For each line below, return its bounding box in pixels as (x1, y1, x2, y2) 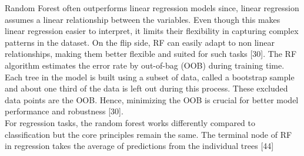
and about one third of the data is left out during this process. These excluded (5, 82, 288, 94)
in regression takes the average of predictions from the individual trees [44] (5, 140, 274, 152)
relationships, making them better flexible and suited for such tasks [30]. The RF (5, 48, 297, 60)
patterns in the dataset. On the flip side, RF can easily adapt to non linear (5, 36, 275, 48)
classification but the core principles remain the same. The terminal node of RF (5, 128, 292, 140)
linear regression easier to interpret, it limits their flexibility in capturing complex (5, 25, 299, 37)
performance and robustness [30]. (5, 105, 123, 117)
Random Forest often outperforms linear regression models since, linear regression (5, 2, 299, 13)
